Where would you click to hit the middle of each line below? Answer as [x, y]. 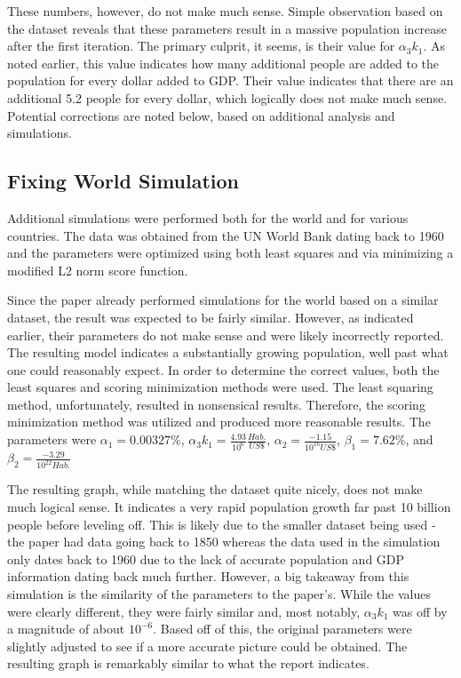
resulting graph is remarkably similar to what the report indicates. [188, 663]
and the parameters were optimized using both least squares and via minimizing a [230, 253]
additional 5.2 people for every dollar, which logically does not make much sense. [227, 97]
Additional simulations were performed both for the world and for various [208, 217]
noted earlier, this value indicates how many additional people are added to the [223, 63]
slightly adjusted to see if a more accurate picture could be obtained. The [207, 646]
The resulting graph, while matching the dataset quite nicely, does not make [215, 489]
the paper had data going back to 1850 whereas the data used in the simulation [224, 542]
